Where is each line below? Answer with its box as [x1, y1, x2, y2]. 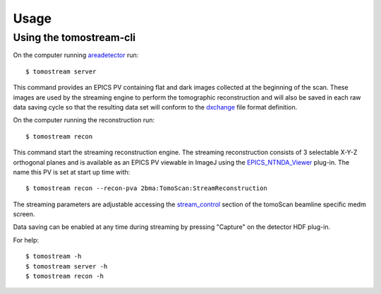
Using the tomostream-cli [13, 31, 136, 44]
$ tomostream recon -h [25, 272, 104, 281]
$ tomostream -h [25, 252, 82, 261]
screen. [13, 210, 35, 218]
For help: [13, 235, 39, 244]
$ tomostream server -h [25, 262, 108, 270]
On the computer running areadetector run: [13, 51, 139, 59]
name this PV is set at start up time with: [13, 167, 131, 176]
